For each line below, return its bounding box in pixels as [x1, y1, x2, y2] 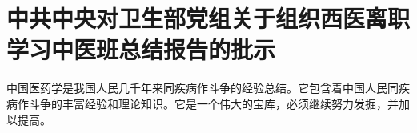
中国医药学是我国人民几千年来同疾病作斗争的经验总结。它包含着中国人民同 [6, 79, 399, 96]
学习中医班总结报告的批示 [6, 33, 276, 66]
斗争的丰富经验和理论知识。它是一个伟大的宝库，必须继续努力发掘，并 [28, 95, 399, 111]
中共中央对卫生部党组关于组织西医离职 [6, 2, 411, 34]
